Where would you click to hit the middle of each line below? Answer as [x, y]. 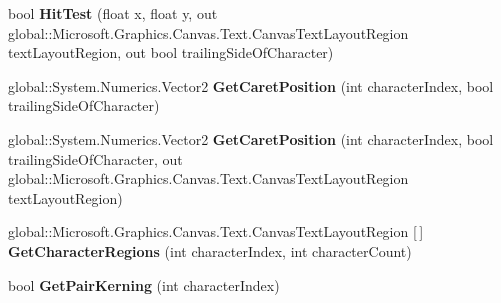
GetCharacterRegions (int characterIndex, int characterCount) [210, 250]
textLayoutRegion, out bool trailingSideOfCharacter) [171, 52]
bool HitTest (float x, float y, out [113, 13]
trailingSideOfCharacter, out [95, 158]
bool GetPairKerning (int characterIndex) [144, 284]
